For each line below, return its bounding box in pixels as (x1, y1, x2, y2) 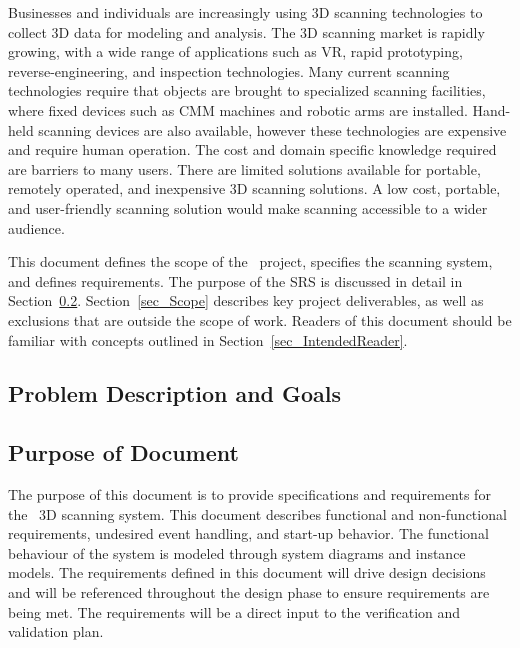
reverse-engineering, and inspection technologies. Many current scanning (8, 60, 450, 81)
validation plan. (8, 621, 104, 642)
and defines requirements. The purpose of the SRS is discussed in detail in (8, 270, 463, 291)
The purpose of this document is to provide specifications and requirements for (8, 484, 491, 505)
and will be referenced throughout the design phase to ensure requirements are (8, 582, 490, 603)
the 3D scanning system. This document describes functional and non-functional (8, 503, 507, 524)
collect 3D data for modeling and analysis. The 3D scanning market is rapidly (8, 21, 485, 42)
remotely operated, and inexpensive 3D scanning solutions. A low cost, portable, (8, 178, 501, 199)
